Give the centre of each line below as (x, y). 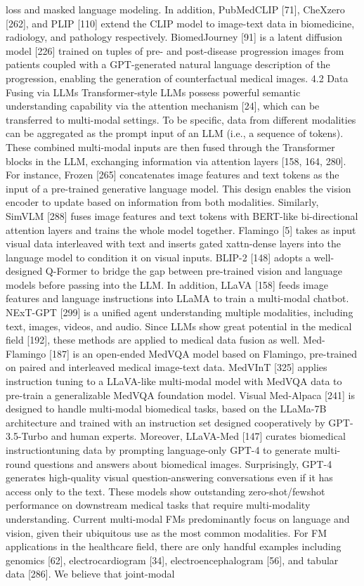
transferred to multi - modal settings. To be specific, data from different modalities (181, 119)
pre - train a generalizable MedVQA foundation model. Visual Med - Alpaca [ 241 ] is (180, 395)
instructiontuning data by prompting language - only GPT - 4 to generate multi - (173, 450)
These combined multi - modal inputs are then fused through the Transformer (170, 146)
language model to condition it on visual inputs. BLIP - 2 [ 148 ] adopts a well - (170, 257)
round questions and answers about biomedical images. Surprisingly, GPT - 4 (169, 463)
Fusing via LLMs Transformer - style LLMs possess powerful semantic (153, 92)
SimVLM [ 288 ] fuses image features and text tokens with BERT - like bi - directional (182, 215)
